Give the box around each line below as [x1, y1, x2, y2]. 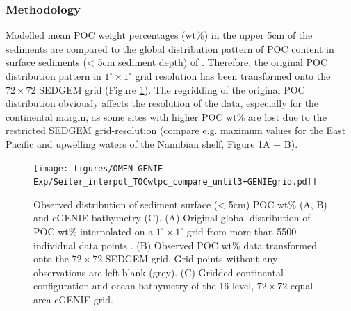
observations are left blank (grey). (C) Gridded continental [33, 264, 284, 279]
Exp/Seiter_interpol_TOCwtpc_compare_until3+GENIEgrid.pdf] [33, 177, 318, 187]
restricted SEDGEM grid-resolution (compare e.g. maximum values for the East [6, 123, 346, 137]
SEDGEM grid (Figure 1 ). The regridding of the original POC [39, 82, 305, 96]
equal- [290, 278, 316, 293]
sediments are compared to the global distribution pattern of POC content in [6, 41, 334, 56]
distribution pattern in [6, 69, 101, 83]
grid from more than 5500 [186, 224, 297, 239]
